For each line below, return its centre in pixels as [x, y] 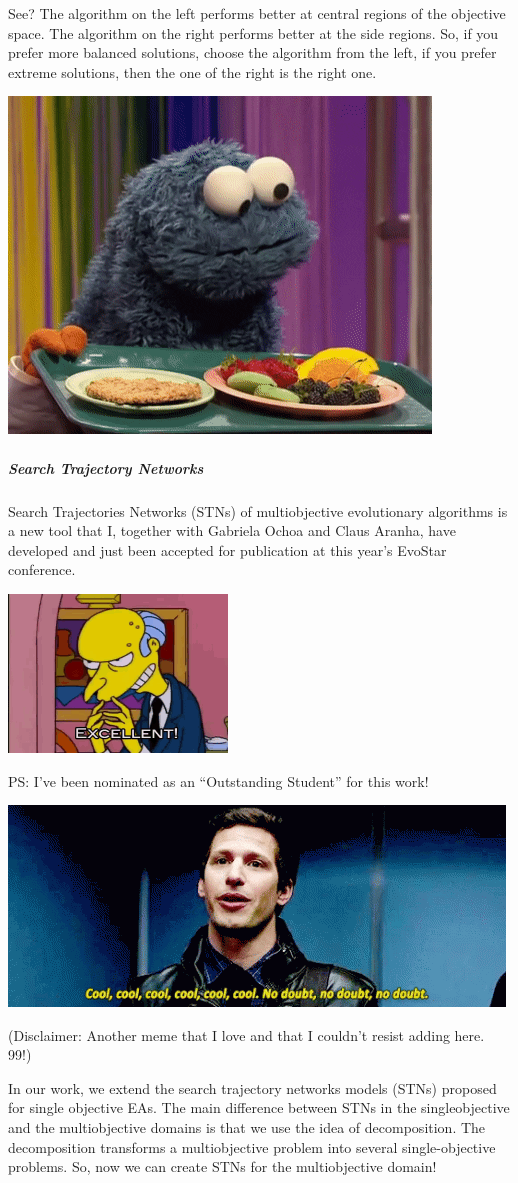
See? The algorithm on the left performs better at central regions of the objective [257, 13]
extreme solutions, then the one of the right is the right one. [192, 71]
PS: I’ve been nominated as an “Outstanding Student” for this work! [218, 780]
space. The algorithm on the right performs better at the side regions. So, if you [253, 32]
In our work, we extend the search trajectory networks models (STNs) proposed [252, 1087]
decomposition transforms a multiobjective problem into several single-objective [252, 1146]
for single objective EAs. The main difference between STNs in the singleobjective [259, 1107]
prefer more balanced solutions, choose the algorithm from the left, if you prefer [252, 52]
